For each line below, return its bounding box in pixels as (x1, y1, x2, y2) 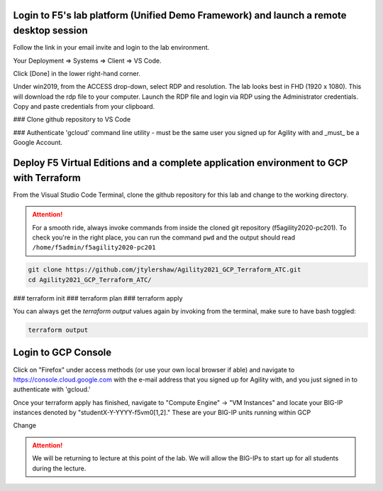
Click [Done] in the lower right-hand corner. (13, 69, 141, 77)
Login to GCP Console (13, 347, 112, 359)
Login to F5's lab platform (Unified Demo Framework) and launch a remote (13, 9, 347, 21)
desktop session (13, 25, 88, 37)
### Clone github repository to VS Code (13, 115, 131, 124)
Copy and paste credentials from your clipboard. (13, 102, 155, 111)
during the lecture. (32, 464, 87, 473)
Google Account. (13, 139, 63, 147)
